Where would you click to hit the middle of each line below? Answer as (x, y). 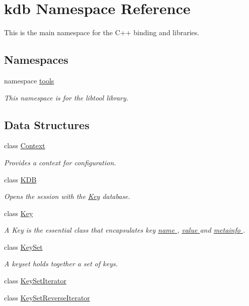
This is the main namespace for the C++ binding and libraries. (102, 32)
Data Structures (47, 124)
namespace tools (29, 80)
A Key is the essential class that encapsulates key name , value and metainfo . (125, 230)
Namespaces (36, 60)
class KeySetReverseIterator (47, 297)
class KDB (20, 179)
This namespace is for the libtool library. (66, 97)
